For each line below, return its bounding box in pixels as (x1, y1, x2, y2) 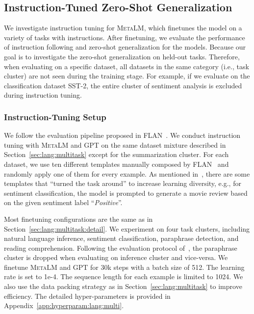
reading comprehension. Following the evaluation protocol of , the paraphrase (4, 242, 237, 253)
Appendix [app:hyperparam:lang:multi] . (4, 300, 124, 311)
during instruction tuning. (4, 90, 82, 100)
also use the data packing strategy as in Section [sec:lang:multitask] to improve (4, 281, 242, 291)
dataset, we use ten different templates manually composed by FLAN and (4, 158, 229, 169)
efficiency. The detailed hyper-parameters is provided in (4, 290, 171, 301)
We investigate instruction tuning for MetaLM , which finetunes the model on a (4, 23, 242, 33)
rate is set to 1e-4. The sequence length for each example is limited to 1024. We (4, 271, 243, 282)
